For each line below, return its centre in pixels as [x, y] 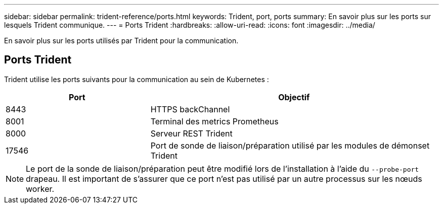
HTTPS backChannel [190, 109]
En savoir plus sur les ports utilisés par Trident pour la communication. [121, 41]
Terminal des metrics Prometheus [214, 121]
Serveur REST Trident [191, 133]
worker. [40, 189]
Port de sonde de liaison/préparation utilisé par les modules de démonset [290, 145]
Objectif [294, 97]
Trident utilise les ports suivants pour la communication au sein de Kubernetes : [137, 79]
